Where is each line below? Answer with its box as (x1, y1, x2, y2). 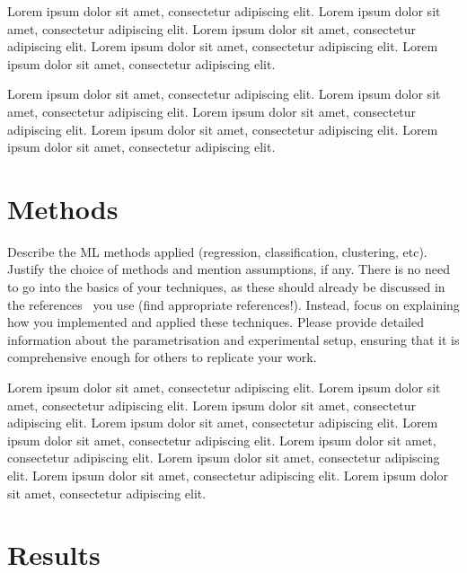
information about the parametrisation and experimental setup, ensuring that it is (7, 330, 460, 348)
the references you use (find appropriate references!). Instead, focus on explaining (7, 295, 460, 313)
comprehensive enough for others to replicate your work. (7, 348, 317, 366)
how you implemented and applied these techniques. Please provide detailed (7, 313, 425, 331)
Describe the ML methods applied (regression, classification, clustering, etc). (7, 242, 427, 260)
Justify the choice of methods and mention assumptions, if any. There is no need (7, 260, 451, 278)
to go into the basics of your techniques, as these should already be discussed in (7, 278, 445, 296)
